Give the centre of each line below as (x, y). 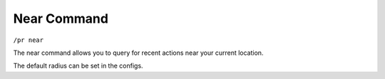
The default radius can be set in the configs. (78, 66)
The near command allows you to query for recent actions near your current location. (138, 53)
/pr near (29, 40)
